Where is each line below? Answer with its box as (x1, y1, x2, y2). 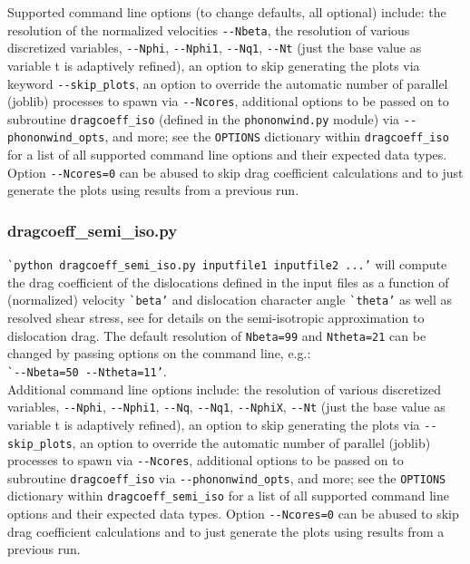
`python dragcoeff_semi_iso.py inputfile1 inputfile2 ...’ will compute (7, 255, 447, 274)
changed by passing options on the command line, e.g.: (7, 344, 311, 363)
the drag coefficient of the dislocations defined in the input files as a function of (7, 272, 449, 291)
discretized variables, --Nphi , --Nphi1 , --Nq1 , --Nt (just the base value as (7, 38, 422, 57)
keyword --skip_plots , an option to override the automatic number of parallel (7, 73, 448, 92)
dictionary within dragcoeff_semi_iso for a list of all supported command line (7, 486, 449, 505)
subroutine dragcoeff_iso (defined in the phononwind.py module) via (7, 109, 400, 128)
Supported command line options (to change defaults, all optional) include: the (7, 3, 446, 21)
